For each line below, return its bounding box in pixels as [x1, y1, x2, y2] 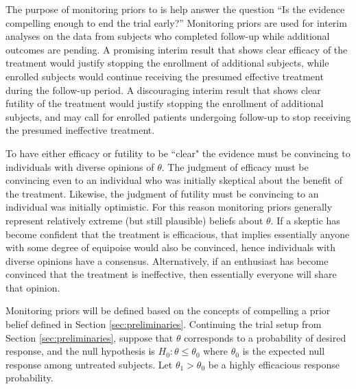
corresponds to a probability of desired [184, 330, 346, 344]
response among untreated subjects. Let [5, 357, 173, 371]
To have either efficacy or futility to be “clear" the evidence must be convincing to [5, 145, 351, 160]
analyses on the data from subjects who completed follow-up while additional [5, 29, 330, 43]
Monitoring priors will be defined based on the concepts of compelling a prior [5, 303, 331, 318]
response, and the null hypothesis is [5, 344, 155, 358]
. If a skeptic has [270, 213, 340, 227]
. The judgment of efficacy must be [161, 159, 309, 174]
